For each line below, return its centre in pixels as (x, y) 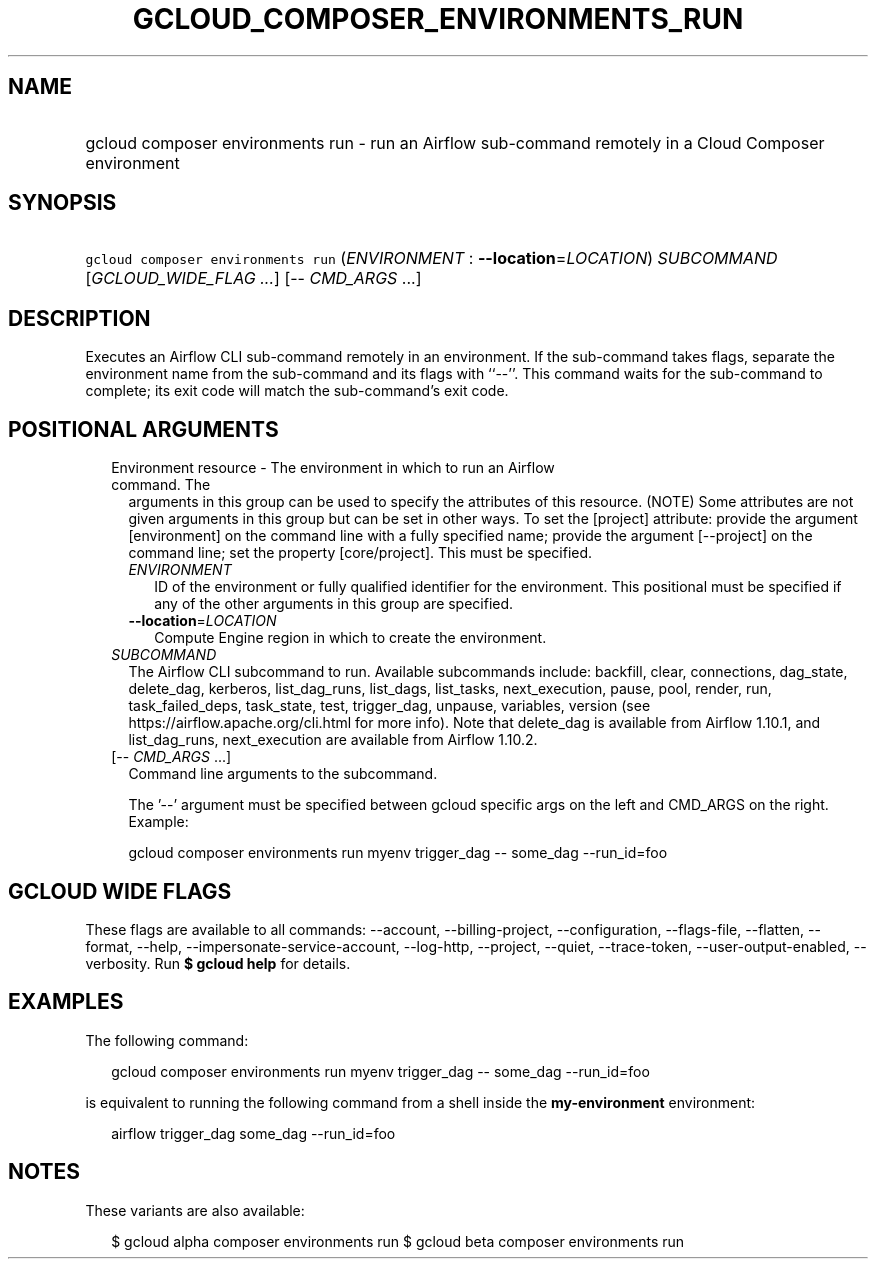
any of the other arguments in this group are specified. (334, 604)
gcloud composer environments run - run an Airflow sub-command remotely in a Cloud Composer (455, 142)
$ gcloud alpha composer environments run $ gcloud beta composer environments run (398, 1241)
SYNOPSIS (62, 203)
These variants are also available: (195, 1210)
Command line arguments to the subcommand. (283, 774)
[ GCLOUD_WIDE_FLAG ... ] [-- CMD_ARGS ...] (253, 278)
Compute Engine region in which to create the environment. (350, 638)
